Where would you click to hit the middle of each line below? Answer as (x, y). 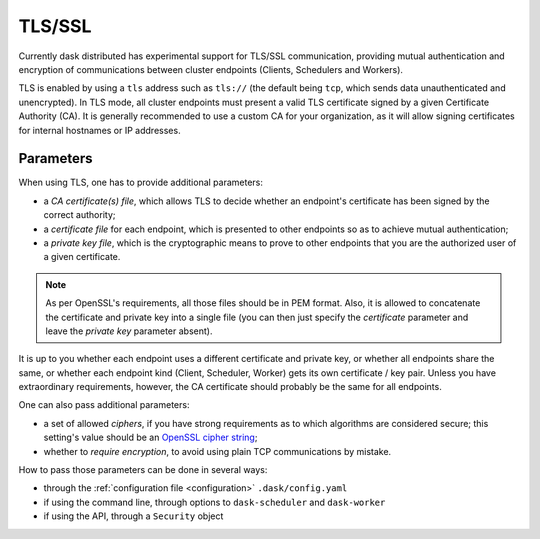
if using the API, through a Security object (133, 516)
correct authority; (79, 215)
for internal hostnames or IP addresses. (99, 130)
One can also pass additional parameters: (104, 405)
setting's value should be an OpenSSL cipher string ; (150, 437)
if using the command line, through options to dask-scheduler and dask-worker (214, 502)
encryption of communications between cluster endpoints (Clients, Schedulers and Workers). (211, 69)
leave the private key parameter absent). (129, 331)
